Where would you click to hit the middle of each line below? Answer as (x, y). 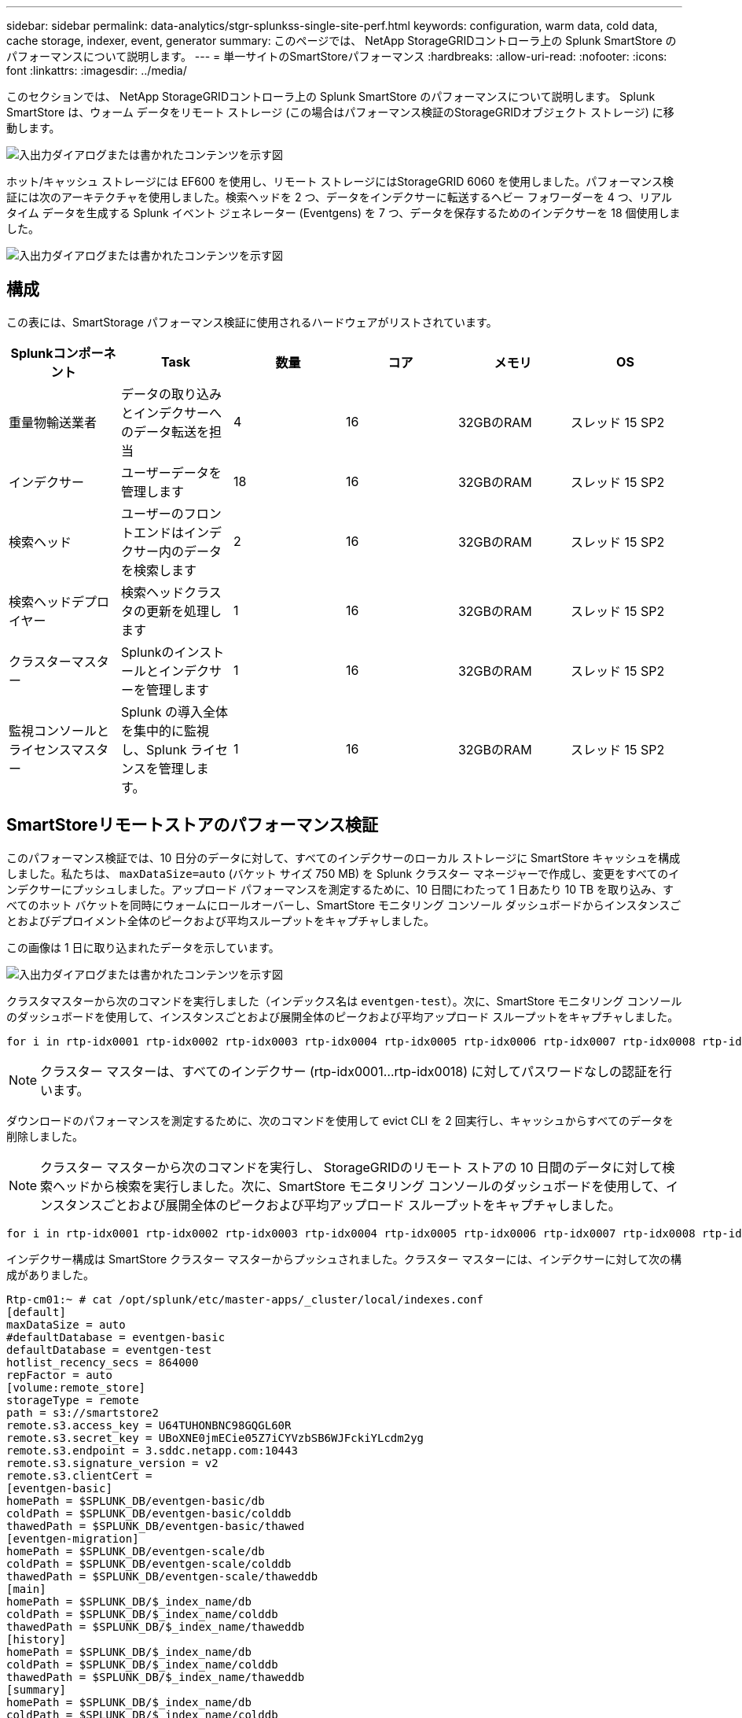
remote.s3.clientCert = (79, 1475)
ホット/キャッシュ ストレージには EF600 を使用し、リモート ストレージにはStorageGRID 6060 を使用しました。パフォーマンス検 (340, 181)
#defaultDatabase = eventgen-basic (116, 1337)
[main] (26, 1589)
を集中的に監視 (165, 730)
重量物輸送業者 (53, 422)
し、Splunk (154, 749)
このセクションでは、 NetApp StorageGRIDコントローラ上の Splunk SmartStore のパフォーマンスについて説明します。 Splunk (331, 96)
